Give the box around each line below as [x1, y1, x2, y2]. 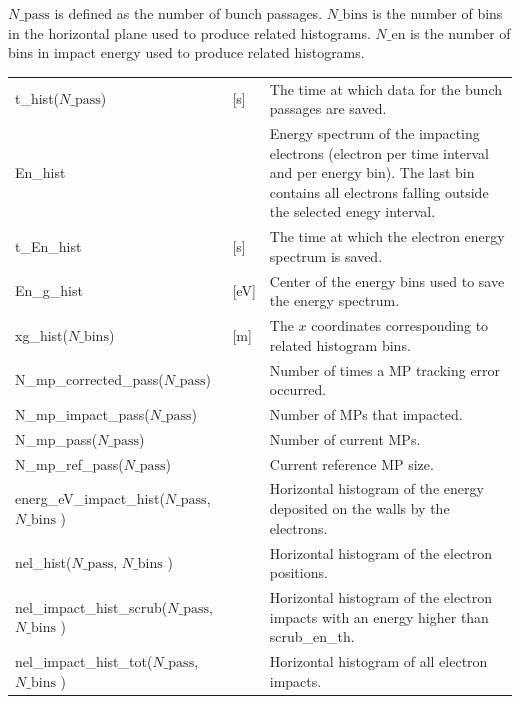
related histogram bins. [269, 334, 411, 355]
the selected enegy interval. [269, 201, 436, 222]
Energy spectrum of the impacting [269, 122, 480, 143]
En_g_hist [15, 280, 83, 301]
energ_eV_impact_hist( [15, 488, 165, 509]
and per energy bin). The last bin [269, 162, 475, 183]
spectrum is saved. [269, 245, 383, 266]
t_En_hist [15, 235, 82, 256]
